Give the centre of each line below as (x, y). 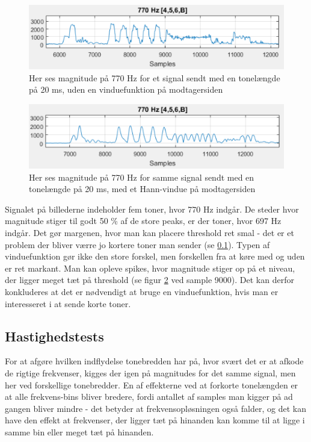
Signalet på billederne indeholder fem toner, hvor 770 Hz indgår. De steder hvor (152, 209)
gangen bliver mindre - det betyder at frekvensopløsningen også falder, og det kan (155, 408)
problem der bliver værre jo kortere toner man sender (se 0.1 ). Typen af (137, 244)
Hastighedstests (54, 336)
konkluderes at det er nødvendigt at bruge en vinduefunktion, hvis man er (142, 292)
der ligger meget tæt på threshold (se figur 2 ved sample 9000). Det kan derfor (149, 280)
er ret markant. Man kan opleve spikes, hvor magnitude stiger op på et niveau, (150, 268)
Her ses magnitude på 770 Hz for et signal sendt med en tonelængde (155, 77)
